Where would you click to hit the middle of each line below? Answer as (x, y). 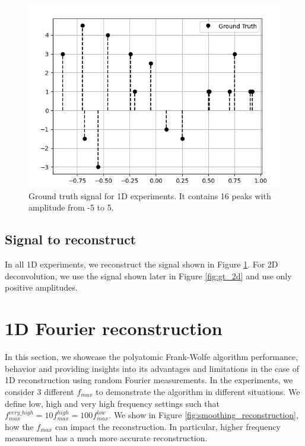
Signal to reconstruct (71, 239)
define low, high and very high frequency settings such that (112, 403)
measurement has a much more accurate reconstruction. (106, 438)
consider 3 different (39, 391)
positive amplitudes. (41, 287)
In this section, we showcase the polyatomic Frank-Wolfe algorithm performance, (152, 357)
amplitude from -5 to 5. (71, 207)
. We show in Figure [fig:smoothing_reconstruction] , (204, 415)
